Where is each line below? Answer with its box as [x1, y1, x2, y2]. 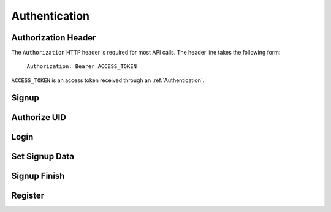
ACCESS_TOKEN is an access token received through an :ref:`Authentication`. [11, 77, 205, 84]
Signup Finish [11, 170, 65, 181]
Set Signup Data [11, 151, 75, 162]
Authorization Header [11, 32, 96, 43]
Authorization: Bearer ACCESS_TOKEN [26, 63, 137, 70]
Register [11, 190, 45, 200]
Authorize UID [11, 112, 67, 123]
